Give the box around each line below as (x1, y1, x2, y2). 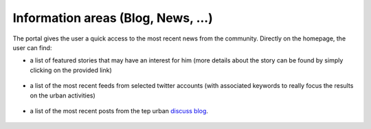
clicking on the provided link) (30, 66, 113, 74)
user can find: (12, 43, 52, 51)
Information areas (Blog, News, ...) (12, 10, 213, 25)
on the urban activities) (30, 91, 95, 99)
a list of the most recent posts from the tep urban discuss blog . (30, 106, 209, 115)
